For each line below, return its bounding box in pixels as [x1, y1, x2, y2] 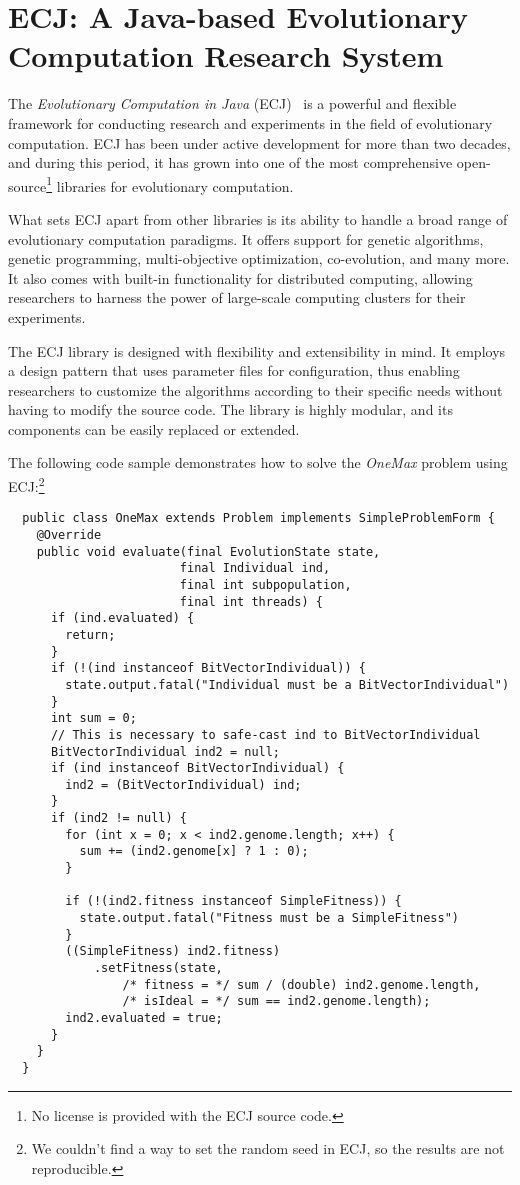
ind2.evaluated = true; [65, 1011, 223, 1025]
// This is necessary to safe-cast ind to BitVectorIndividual [50, 727, 481, 742]
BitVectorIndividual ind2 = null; [50, 744, 281, 759]
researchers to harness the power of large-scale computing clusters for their [8, 287, 466, 308]
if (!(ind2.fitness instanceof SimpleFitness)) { [65, 894, 402, 909]
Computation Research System [8, 35, 444, 76]
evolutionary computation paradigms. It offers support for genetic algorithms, [8, 228, 484, 249]
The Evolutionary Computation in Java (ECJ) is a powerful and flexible [8, 93, 457, 114]
